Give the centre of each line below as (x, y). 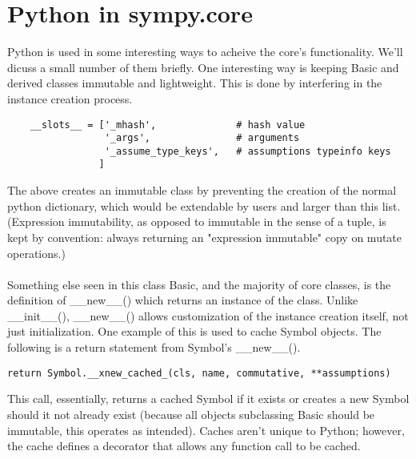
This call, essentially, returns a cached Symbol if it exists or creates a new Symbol (208, 399)
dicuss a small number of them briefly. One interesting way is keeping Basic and (203, 67)
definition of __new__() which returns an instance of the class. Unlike (183, 300)
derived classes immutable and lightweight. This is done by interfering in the (195, 83)
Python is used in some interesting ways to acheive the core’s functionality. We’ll (205, 52)
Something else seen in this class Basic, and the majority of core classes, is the (199, 284)
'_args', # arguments (202, 138)
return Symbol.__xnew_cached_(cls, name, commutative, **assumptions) (199, 373)
